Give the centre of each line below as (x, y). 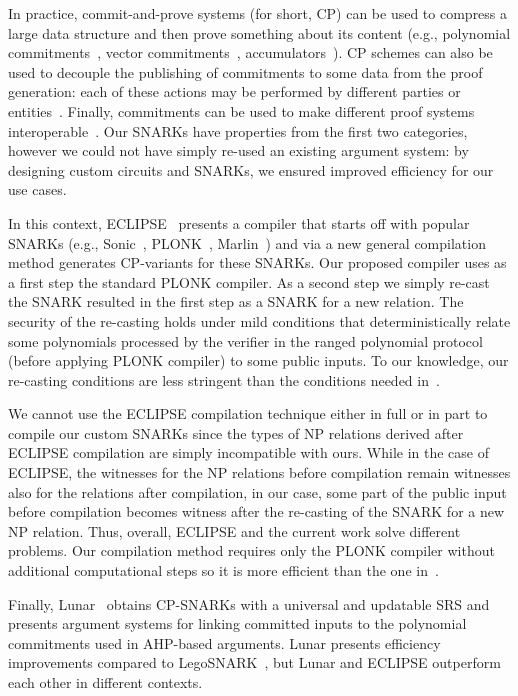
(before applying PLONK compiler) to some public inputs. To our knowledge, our (258, 360)
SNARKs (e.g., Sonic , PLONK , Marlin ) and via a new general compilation (247, 242)
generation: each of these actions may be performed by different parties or (234, 91)
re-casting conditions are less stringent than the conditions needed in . (224, 379)
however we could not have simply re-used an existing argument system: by (238, 150)
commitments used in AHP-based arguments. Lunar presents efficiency (224, 642)
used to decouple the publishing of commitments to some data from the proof (245, 71)
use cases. (37, 189)
